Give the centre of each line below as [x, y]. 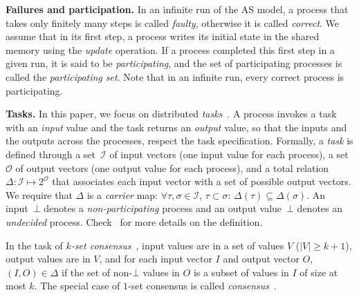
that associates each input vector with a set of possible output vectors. [202, 181]
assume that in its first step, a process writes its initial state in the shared [163, 36]
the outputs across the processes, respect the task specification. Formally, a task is [179, 141]
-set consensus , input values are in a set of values [177, 245]
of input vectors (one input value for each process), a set [229, 154]
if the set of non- [96, 272]
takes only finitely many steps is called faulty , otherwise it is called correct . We [173, 22]
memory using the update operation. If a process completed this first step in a [170, 49]
